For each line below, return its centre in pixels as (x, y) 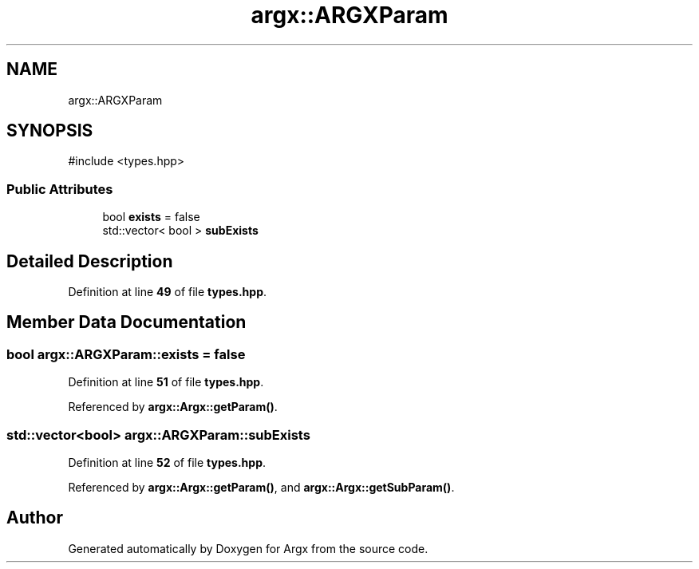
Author (35, 518)
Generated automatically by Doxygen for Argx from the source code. (248, 548)
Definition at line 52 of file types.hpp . (167, 462)
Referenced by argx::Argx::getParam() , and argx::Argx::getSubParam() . (261, 487)
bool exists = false (151, 217)
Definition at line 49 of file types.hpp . (168, 292)
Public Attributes (60, 189)
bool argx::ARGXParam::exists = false (126, 354)
